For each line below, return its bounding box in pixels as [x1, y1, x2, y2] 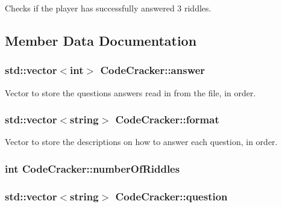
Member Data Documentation [5, 31, 197, 49]
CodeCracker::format [115, 112, 219, 127]
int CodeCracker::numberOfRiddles [5, 161, 180, 176]
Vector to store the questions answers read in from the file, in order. [5, 86, 256, 99]
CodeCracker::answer [100, 63, 205, 78]
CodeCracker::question [115, 188, 228, 203]
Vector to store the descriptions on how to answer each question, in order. [5, 135, 278, 148]
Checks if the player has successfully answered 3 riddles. [5, 2, 211, 14]
